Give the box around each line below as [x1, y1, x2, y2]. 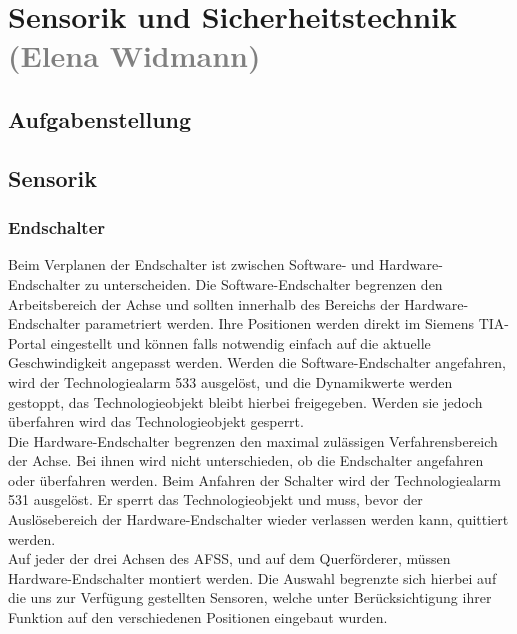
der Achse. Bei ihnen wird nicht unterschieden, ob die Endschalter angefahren [8, 450, 484, 471]
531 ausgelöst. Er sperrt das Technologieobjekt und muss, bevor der [8, 489, 423, 510]
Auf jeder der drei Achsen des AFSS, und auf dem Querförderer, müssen [8, 548, 451, 569]
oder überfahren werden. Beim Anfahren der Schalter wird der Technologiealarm [8, 469, 501, 490]
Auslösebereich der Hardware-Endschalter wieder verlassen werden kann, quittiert [8, 509, 509, 530]
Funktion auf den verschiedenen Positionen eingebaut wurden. [8, 607, 388, 628]
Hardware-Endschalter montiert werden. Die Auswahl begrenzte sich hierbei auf [8, 567, 497, 588]
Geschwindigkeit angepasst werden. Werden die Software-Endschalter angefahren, [8, 352, 506, 373]
